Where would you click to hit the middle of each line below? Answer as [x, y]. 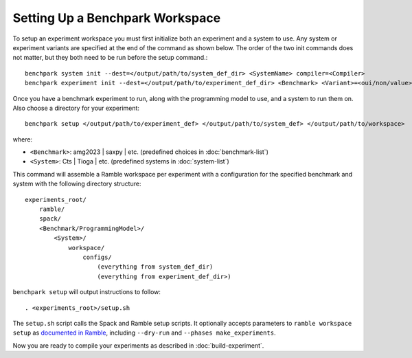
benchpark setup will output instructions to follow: [87, 292]
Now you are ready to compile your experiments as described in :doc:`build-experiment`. [138, 345]
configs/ [98, 257]
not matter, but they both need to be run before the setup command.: [110, 58]
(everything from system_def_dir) [155, 267]
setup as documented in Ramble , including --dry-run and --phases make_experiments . [144, 333]
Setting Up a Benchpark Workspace [117, 18]
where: [23, 139]
